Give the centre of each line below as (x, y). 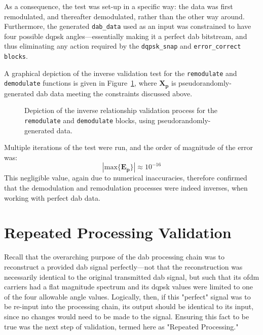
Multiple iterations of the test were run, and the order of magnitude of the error (128, 147)
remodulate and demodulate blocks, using (90, 120)
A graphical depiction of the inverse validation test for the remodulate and (121, 73)
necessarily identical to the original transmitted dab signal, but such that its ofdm (132, 276)
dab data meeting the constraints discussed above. (114, 93)
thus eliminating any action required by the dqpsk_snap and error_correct (123, 46)
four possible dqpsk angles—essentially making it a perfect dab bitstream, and (126, 36)
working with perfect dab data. (52, 197)
